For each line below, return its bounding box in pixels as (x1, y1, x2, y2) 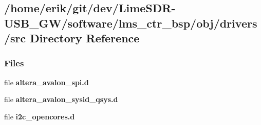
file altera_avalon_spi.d (4, 77, 89, 87)
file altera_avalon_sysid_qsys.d (4, 94, 118, 105)
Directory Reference (30, 30, 140, 46)
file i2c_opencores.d (4, 111, 75, 121)
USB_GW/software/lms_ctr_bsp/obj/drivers (4, 15, 257, 31)
